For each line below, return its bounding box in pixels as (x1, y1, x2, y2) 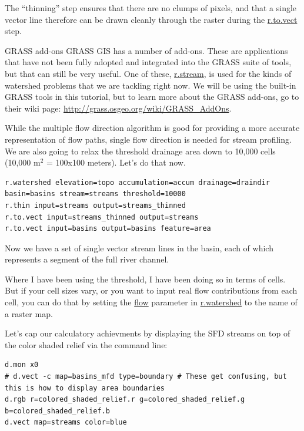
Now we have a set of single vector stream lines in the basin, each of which (5, 241, 273, 254)
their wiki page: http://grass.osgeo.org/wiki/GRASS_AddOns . (5, 102, 232, 114)
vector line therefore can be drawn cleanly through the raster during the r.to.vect (5, 13, 298, 25)
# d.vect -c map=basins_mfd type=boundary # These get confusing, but (5, 372, 287, 381)
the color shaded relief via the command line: (5, 338, 168, 351)
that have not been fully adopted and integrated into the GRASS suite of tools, (5, 56, 292, 68)
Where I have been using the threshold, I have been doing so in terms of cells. (5, 272, 286, 285)
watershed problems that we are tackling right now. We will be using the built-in (5, 79, 296, 91)
